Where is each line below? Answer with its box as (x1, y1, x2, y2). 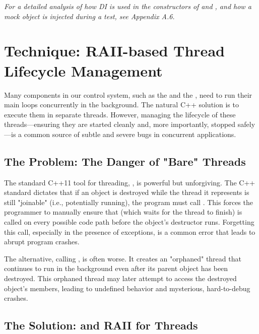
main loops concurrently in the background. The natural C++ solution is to (4, 99, 239, 110)
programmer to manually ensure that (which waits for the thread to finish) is (4, 207, 242, 217)
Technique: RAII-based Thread (4, 40, 225, 61)
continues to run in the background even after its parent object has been (4, 263, 228, 274)
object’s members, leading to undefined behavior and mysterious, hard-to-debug (4, 283, 250, 293)
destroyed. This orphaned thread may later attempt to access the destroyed (4, 273, 237, 284)
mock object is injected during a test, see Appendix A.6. (4, 11, 175, 21)
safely (237, 119, 255, 129)
